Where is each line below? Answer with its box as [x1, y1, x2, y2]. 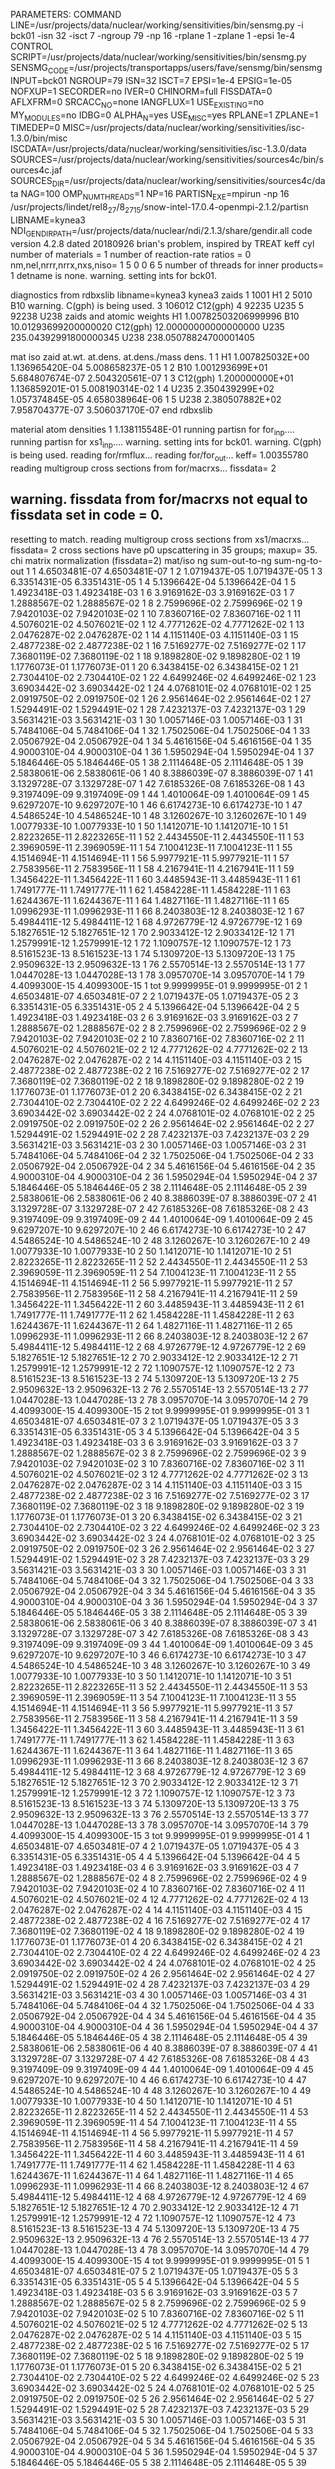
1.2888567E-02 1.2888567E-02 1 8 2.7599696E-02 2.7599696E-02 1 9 [10, 597, 303, 609]
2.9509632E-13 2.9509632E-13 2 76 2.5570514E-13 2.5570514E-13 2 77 [10, 1383, 309, 1395]
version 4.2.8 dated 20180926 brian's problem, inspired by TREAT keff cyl [10, 237, 315, 249]
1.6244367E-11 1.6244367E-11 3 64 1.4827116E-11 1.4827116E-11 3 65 [10, 1744, 293, 1756]
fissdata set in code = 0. [10, 507, 164, 524]
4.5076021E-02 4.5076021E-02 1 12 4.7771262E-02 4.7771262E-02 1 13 [10, 618, 305, 630]
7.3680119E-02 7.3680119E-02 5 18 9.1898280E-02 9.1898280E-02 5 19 [10, 2350, 305, 2362]
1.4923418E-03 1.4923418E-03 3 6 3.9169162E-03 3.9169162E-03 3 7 [10, 1436, 299, 1448]
